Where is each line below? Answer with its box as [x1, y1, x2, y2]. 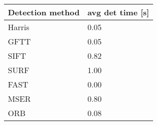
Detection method [8, 6, 80, 18]
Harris [8, 21, 30, 33]
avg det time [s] [87, 6, 150, 18]
